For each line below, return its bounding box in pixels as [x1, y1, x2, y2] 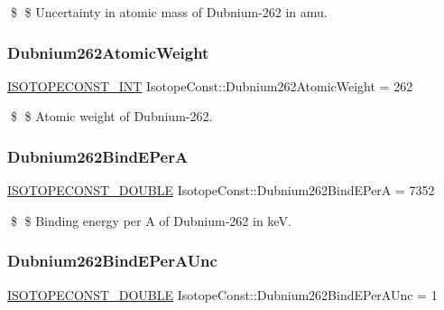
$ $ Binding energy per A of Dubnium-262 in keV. [10, 211, 291, 230]
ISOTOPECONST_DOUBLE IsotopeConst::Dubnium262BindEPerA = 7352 [7, 181, 435, 200]
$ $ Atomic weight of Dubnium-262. [10, 107, 213, 126]
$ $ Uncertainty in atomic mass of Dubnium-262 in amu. [10, 3, 328, 21]
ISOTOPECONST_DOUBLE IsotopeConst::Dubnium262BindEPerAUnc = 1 [7, 285, 438, 304]
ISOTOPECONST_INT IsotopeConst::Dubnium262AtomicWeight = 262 [7, 76, 413, 95]
